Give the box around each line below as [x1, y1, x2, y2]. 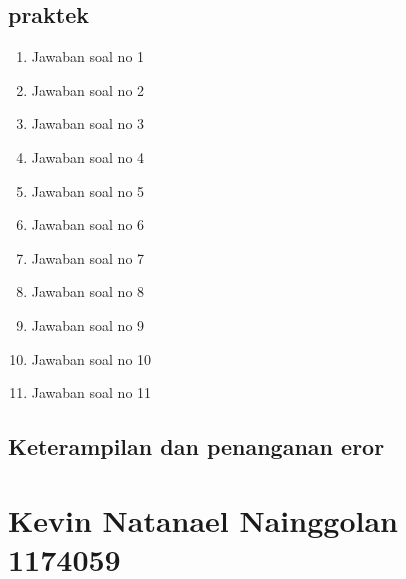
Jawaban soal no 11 [31, 382, 152, 403]
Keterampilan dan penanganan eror [8, 431, 385, 462]
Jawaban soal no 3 [31, 113, 145, 134]
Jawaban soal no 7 [31, 247, 145, 268]
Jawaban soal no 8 [31, 281, 145, 302]
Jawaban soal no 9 [31, 314, 145, 335]
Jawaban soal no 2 [31, 79, 145, 100]
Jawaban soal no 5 [31, 180, 145, 201]
